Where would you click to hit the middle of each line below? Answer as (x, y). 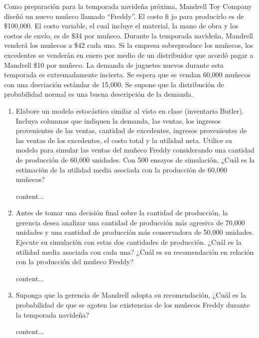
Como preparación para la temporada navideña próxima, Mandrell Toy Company (128, 6)
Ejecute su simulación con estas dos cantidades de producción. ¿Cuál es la (129, 242)
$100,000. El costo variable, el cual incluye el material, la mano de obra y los (121, 26)
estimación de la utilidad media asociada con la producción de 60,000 (121, 169)
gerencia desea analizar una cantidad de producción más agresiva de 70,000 (130, 222)
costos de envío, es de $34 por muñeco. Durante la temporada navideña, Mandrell (129, 35)
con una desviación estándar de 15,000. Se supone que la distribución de (114, 84)
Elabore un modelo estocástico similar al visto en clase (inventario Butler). (130, 110)
